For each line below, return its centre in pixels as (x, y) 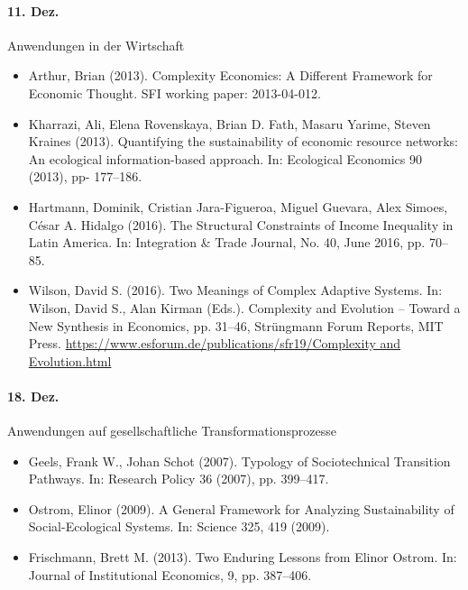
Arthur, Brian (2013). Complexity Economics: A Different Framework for (230, 75)
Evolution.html (70, 360)
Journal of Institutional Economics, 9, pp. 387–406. (170, 574)
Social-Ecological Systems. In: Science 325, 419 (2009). (179, 526)
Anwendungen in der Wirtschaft (96, 45)
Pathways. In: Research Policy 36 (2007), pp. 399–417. (179, 479)
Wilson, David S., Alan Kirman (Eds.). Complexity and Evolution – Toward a (244, 307)
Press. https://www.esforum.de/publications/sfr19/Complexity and (215, 343)
